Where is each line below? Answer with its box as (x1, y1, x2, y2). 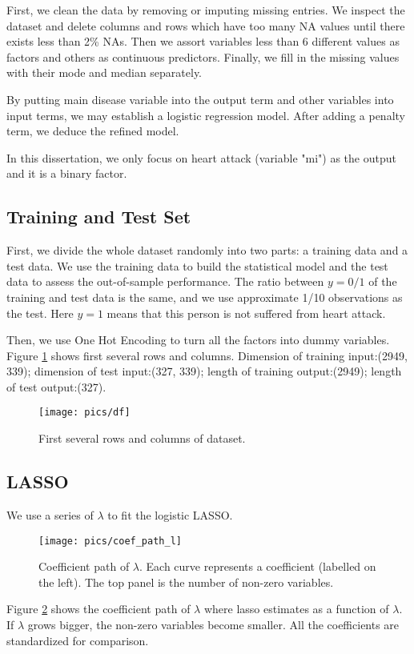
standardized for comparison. (6, 632, 149, 648)
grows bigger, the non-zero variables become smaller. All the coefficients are (27, 616, 400, 632)
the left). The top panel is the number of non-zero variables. (38, 573, 334, 590)
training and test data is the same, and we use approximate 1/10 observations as (6, 288, 403, 305)
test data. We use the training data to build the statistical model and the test (6, 257, 388, 274)
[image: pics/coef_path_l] (38, 535, 182, 547)
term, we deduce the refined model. (6, 122, 179, 139)
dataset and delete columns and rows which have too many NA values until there (6, 17, 405, 34)
